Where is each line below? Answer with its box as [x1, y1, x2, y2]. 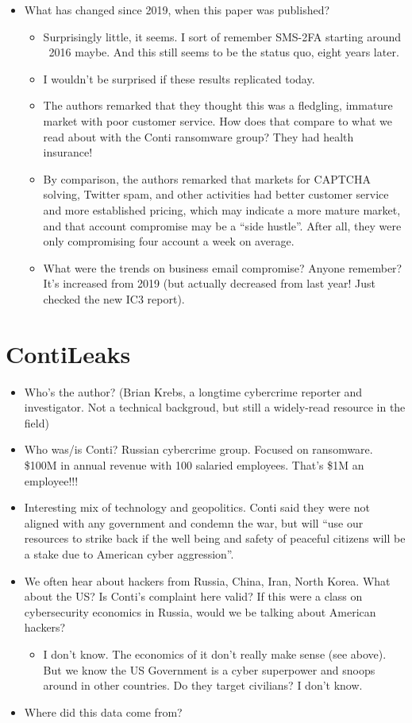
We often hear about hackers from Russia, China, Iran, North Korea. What [24, 572, 391, 589]
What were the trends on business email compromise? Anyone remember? [43, 259, 402, 276]
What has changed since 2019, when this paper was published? [24, 2, 330, 17]
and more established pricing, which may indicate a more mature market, [43, 201, 401, 218]
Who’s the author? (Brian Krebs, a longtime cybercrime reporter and [24, 383, 363, 400]
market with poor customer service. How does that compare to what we [43, 112, 393, 129]
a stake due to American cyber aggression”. [24, 545, 234, 562]
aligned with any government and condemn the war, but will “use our [24, 514, 364, 531]
